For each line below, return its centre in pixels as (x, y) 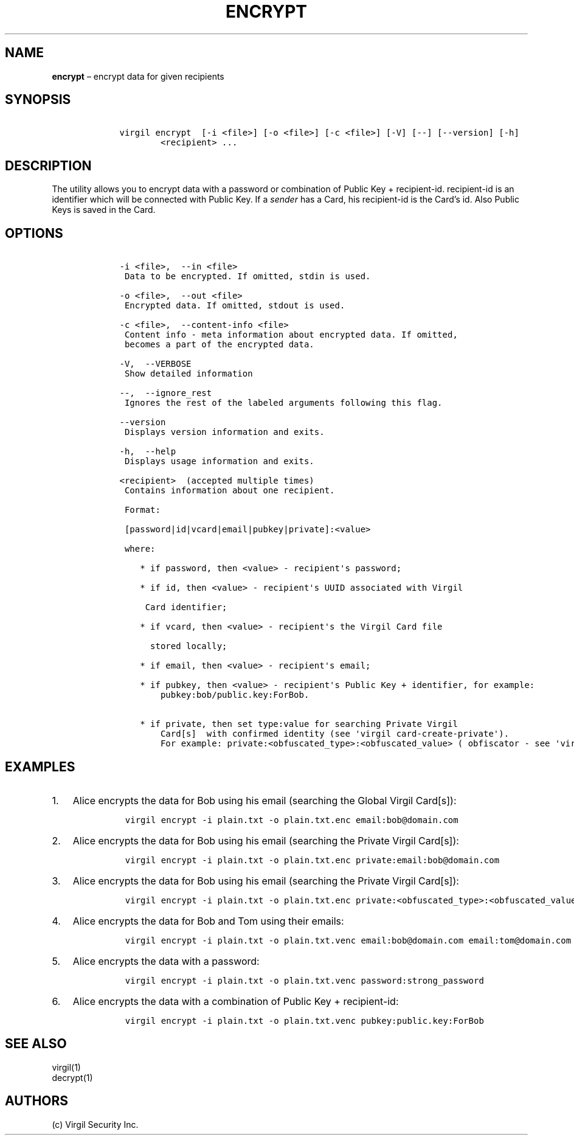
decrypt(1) (72, 1077)
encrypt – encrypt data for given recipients (138, 76)
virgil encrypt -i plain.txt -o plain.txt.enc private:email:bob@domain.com (312, 860)
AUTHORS (37, 1101)
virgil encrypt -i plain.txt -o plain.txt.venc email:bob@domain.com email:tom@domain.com (348, 940)
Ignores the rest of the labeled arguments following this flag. (283, 403)
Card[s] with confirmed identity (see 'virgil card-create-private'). (335, 734)
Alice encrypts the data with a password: (166, 961)
